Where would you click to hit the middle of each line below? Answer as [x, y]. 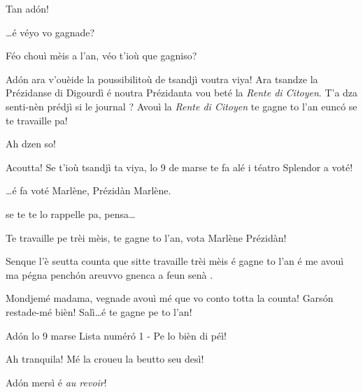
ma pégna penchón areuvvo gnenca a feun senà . [109, 274]
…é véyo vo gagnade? [50, 32]
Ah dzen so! [31, 144]
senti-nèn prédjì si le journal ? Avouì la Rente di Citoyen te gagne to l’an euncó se [181, 106]
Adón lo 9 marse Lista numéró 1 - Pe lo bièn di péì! [116, 335]
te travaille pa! [37, 120]
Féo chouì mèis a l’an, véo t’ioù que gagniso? [101, 56]
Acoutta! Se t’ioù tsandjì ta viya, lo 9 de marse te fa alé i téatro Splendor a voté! [179, 167]
